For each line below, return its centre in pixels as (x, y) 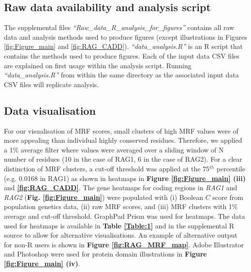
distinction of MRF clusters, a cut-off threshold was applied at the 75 (107, 168)
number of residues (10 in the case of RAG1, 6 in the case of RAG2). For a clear (123, 159)
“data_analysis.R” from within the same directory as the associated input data (121, 75)
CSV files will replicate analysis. (52, 84)
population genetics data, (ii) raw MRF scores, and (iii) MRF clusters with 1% (121, 206)
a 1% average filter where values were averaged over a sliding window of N (114, 149)
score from (228, 197)
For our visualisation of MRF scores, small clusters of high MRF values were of (121, 130)
